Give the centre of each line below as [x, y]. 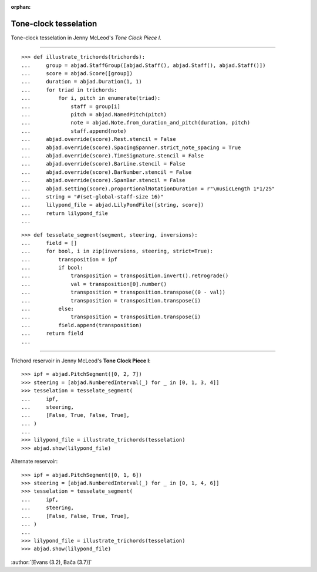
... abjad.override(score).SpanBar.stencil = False [103, 180]
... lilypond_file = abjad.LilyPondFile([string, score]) [113, 205]
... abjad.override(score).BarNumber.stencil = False [107, 172]
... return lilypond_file [65, 213]
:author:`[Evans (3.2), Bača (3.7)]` [51, 562]
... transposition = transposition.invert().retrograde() [125, 276]
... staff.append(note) [74, 131]
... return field [52, 334]
